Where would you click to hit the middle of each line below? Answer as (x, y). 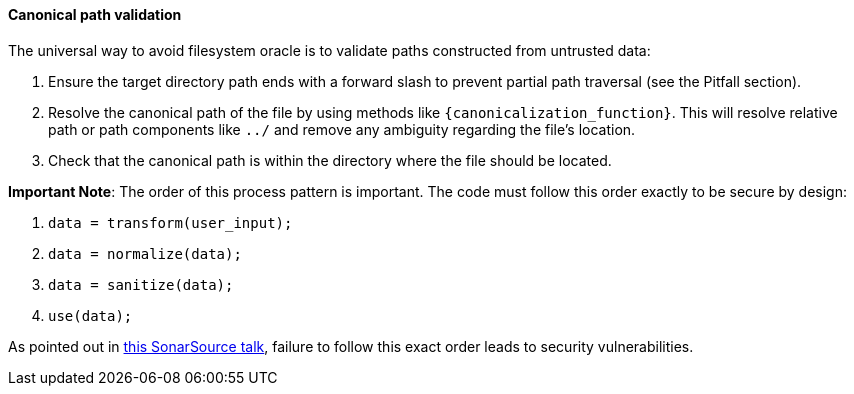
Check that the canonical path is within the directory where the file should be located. (330, 160)
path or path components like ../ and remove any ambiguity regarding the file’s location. (342, 129)
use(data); (90, 315)
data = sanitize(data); (141, 284)
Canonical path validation (95, 14)
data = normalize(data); (145, 253)
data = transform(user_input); (170, 222)
